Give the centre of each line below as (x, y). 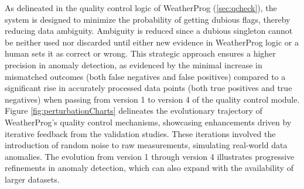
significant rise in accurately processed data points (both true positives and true (148, 88)
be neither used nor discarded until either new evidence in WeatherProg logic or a (152, 42)
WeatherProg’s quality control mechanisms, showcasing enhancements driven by (148, 122)
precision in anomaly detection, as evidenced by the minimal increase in (134, 64)
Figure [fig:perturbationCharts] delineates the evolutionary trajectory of (134, 111)
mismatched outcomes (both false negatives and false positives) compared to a (145, 76)
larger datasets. (32, 179)
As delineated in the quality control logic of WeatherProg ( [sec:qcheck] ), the (141, 8)
